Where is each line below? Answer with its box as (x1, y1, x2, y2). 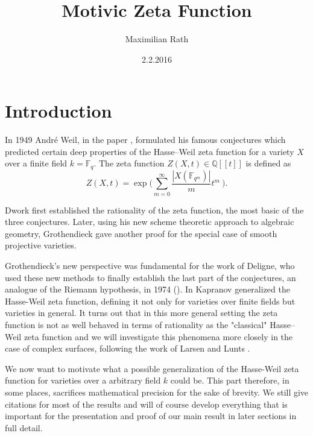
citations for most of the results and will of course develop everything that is (5, 397, 288, 410)
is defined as (245, 157, 291, 169)
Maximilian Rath (125, 33, 189, 45)
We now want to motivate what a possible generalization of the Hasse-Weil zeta (5, 362, 299, 374)
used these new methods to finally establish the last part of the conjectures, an (5, 271, 296, 283)
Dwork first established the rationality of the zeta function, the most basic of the (5, 203, 304, 216)
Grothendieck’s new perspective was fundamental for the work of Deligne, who (5, 259, 295, 272)
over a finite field (5, 157, 68, 169)
